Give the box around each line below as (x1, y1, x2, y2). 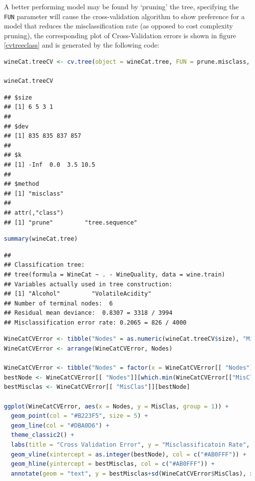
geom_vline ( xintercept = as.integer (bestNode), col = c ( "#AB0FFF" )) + (11, 451, 247, 458)
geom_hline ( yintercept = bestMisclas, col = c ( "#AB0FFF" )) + (11, 460, 215, 468)
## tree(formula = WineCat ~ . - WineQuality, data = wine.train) (4, 271, 226, 278)
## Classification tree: (4, 261, 85, 269)
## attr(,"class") (4, 209, 64, 216)
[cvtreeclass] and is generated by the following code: (4, 40, 159, 50)
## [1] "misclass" (4, 190, 64, 197)
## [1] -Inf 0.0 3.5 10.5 (4, 161, 96, 168)
